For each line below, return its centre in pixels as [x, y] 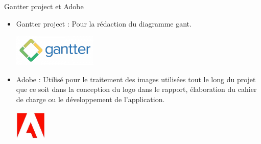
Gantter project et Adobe [44, 6]
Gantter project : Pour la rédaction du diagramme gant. [104, 23]
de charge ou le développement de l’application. [90, 99]
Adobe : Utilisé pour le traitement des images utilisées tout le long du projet [136, 79]
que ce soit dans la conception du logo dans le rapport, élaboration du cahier [136, 89]
